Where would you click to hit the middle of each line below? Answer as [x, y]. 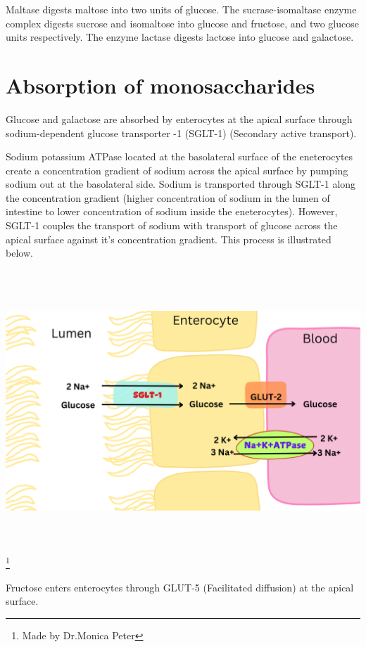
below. [19, 253]
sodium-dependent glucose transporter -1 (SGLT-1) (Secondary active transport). [181, 133]
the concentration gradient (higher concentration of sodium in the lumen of [168, 197]
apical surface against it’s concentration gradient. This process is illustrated [169, 239]
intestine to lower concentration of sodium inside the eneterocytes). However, [172, 211]
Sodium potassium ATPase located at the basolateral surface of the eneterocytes [179, 156]
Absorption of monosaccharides [160, 85]
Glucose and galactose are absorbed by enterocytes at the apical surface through [179, 118]
